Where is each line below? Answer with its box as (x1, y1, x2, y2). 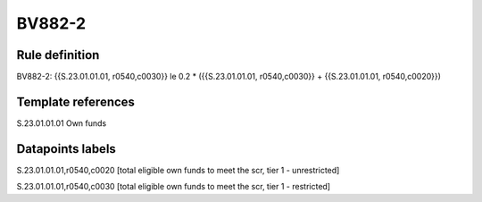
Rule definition (16, 47, 100, 63)
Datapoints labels (16, 141, 116, 156)
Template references (16, 94, 136, 109)
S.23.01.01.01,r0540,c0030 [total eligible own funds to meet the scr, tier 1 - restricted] (16, 181, 330, 192)
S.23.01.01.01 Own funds (16, 117, 107, 129)
